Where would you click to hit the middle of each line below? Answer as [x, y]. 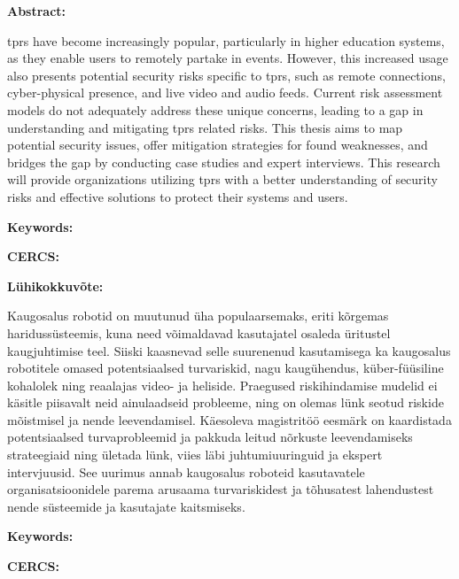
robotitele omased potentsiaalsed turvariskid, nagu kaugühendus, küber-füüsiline [226, 368]
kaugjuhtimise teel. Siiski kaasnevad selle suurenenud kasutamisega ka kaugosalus [229, 350]
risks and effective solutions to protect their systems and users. [178, 196]
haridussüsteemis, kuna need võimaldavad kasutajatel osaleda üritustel [199, 332]
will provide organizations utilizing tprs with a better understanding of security [222, 179]
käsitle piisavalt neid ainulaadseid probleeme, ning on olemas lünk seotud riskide [226, 402]
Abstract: [37, 11]
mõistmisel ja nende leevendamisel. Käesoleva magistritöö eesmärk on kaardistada [229, 419]
